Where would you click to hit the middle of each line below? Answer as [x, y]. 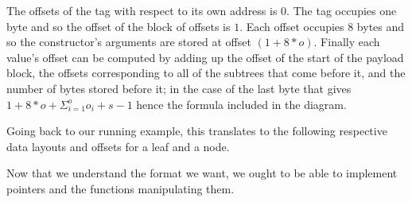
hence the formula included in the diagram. [241, 104]
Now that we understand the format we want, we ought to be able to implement [202, 173]
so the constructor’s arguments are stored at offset [129, 42]
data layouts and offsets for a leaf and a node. [118, 146]
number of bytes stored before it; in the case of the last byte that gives [179, 88]
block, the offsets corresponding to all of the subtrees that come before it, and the [206, 73]
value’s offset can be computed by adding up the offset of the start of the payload [205, 57]
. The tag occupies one [342, 10]
